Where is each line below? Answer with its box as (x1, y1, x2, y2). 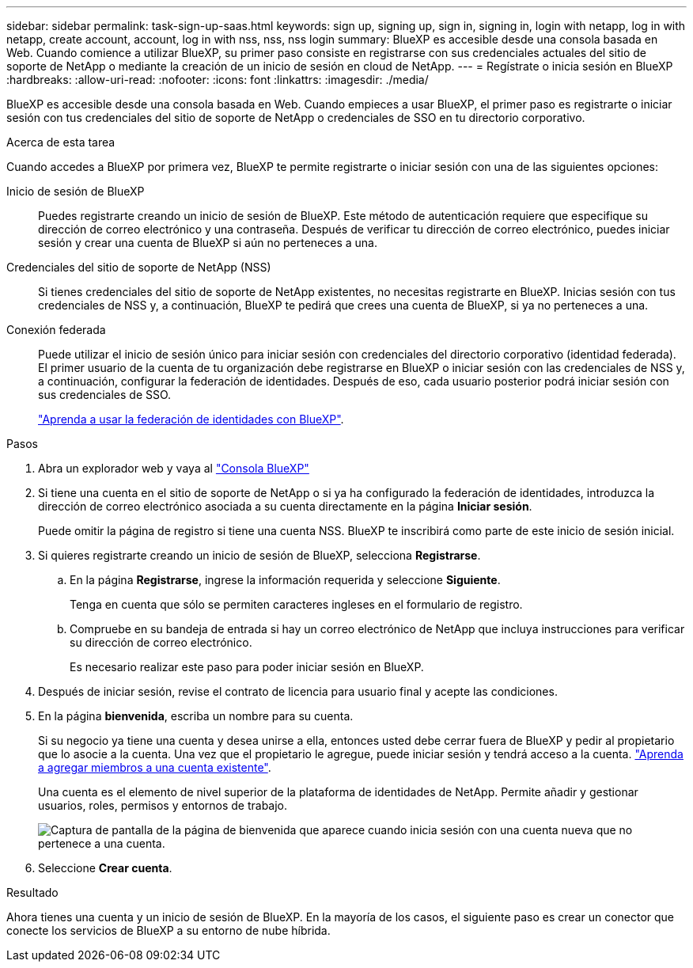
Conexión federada (6, 323, 106, 336)
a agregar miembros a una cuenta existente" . (38, 761, 271, 774)
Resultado (6, 886, 59, 899)
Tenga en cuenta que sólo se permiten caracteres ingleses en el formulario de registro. (70, 598, 523, 611)
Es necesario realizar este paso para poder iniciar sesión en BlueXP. (70, 660, 424, 674)
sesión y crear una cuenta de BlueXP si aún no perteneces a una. (38, 236, 378, 249)
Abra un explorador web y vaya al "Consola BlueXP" (38, 461, 309, 475)
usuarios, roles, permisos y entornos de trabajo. (38, 799, 288, 812)
